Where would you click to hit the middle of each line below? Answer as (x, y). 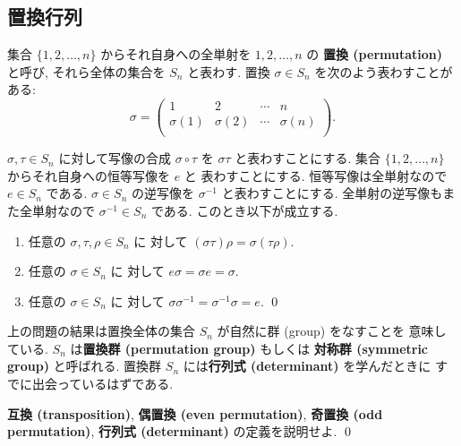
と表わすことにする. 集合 (307, 158)
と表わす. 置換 (229, 71)
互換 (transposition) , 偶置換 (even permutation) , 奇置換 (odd (195, 413)
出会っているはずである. (102, 384)
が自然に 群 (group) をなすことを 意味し (332, 331)
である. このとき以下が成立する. (245, 210)
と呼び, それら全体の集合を (86, 71)
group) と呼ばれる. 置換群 (85, 366)
